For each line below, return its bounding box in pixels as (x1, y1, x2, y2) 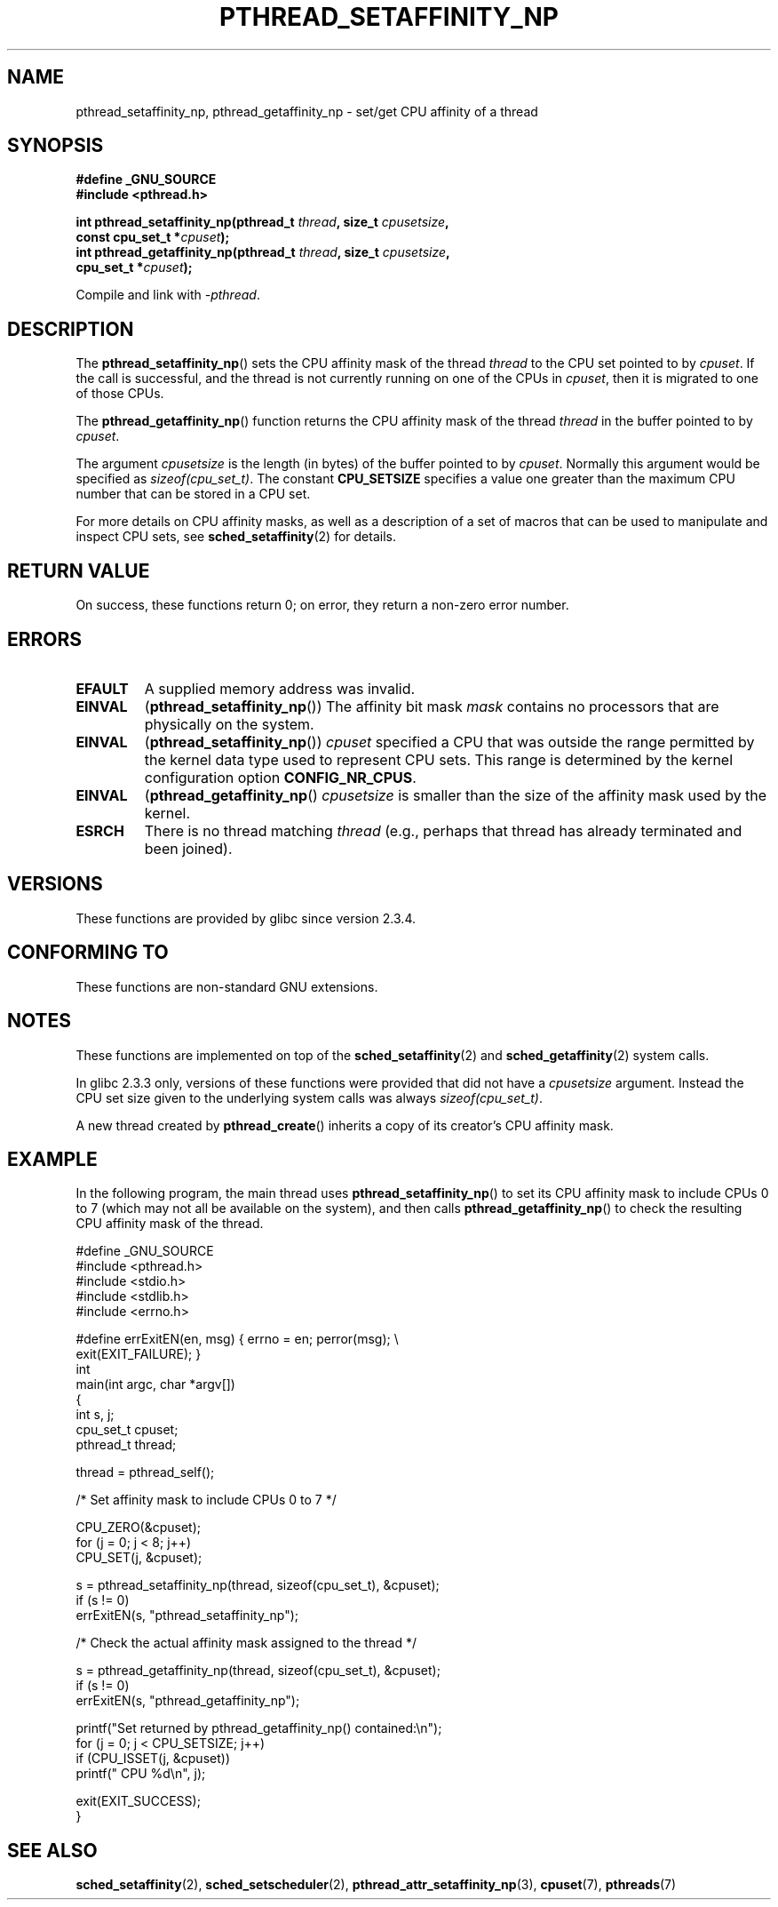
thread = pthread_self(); (75, 1464, 215, 1480)
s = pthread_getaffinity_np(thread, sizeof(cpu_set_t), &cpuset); (75, 1663, 441, 1679)
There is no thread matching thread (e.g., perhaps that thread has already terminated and (144, 821, 742, 840)
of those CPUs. (75, 386, 164, 402)
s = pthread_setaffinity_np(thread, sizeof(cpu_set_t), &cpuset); (75, 1577, 440, 1593)
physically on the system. (144, 714, 314, 733)
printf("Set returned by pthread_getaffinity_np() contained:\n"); (75, 1720, 442, 1736)
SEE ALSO (7, 1839, 98, 1862)
